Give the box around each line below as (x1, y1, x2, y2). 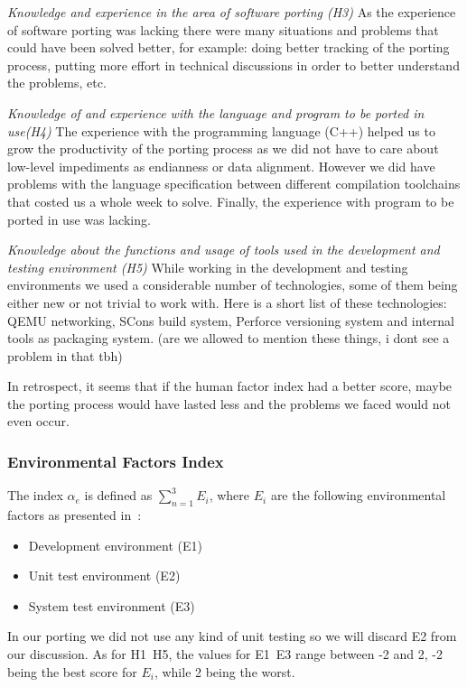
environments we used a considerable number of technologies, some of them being (7, 275, 458, 294)
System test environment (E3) (28, 596, 195, 615)
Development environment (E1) (28, 535, 202, 554)
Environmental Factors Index (7, 450, 224, 472)
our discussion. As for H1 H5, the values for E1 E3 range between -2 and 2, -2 (7, 645, 443, 664)
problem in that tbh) (7, 346, 123, 365)
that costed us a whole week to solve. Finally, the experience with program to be (7, 191, 454, 210)
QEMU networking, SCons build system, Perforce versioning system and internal (7, 311, 454, 330)
